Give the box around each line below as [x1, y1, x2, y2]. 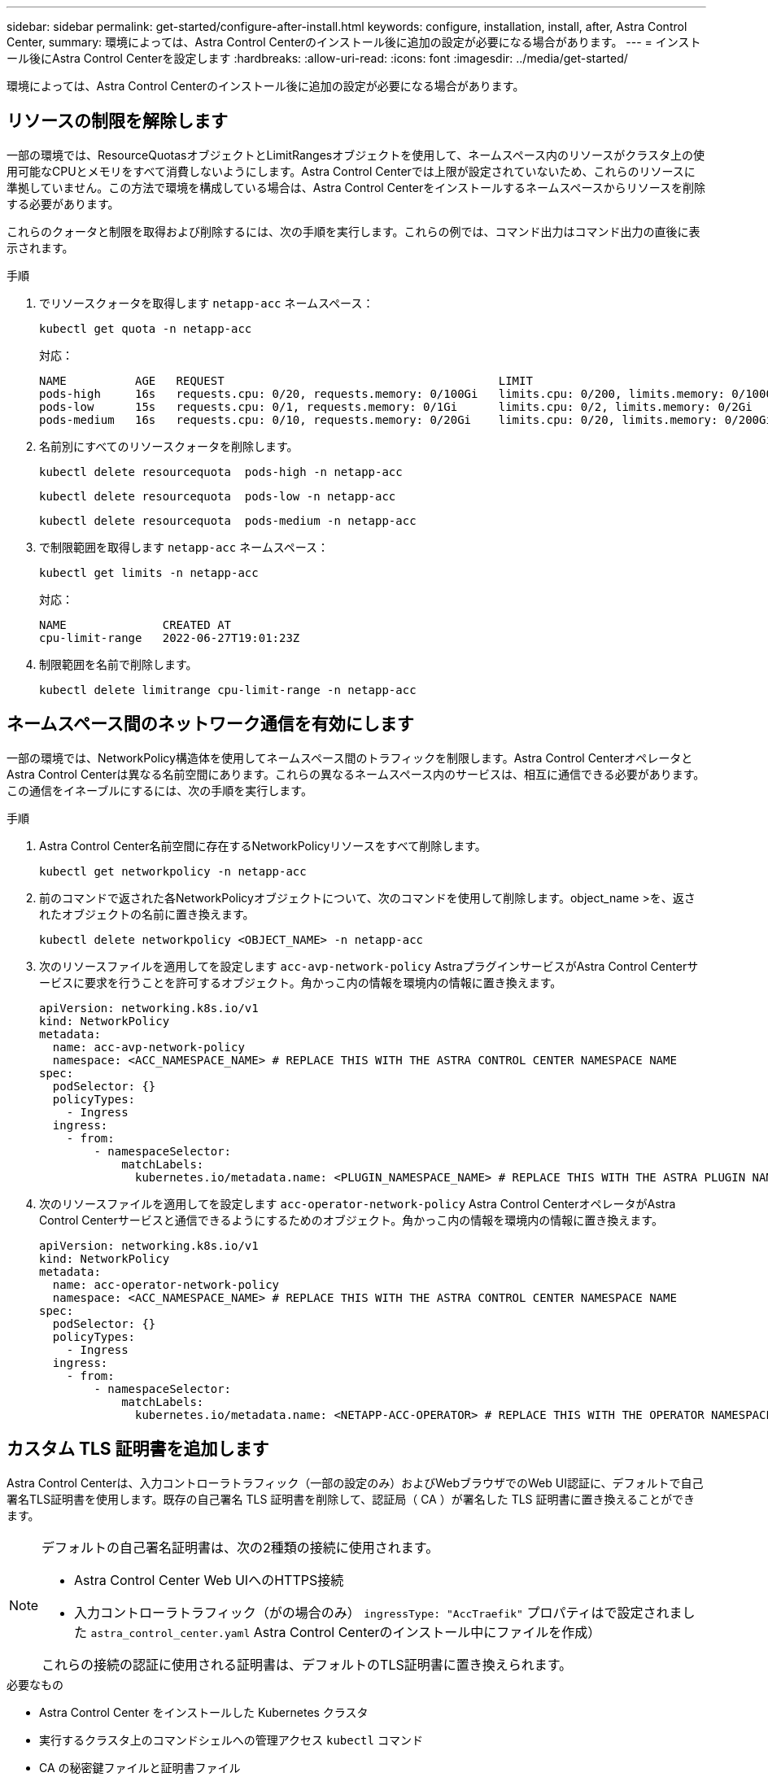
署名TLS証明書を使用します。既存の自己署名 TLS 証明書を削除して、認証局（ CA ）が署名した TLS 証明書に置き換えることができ [7, 1491, 696, 1506]
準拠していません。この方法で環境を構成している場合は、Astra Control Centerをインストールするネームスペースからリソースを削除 [7, 180, 706, 194]
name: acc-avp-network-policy [52, 1040, 245, 1054]
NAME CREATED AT [39, 618, 232, 631]
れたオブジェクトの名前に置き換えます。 [39, 906, 255, 921]
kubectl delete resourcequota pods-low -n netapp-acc [39, 489, 396, 503]
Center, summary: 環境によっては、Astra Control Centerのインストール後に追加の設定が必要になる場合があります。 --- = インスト [7, 35, 701, 49]
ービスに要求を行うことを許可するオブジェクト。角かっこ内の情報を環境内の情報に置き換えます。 [39, 975, 562, 989]
